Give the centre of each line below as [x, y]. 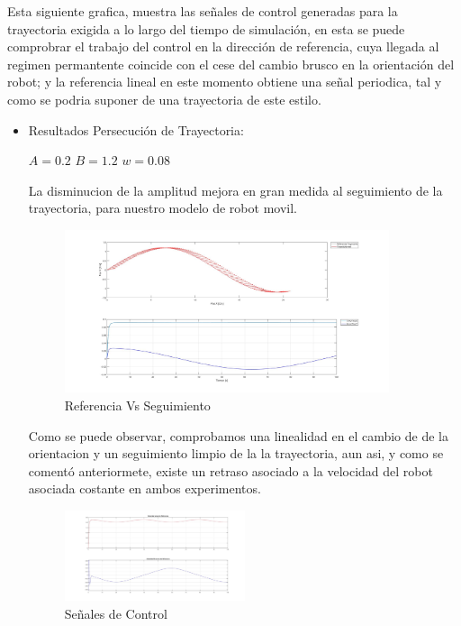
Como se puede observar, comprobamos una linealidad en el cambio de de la [238, 435]
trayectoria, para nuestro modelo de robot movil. [163, 208]
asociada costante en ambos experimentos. [145, 488]
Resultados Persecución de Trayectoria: [136, 129]
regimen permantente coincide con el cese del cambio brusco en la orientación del [231, 64]
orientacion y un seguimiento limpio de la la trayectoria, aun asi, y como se [236, 453]
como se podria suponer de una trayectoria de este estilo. [164, 99]
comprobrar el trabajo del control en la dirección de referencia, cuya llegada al [223, 46]
